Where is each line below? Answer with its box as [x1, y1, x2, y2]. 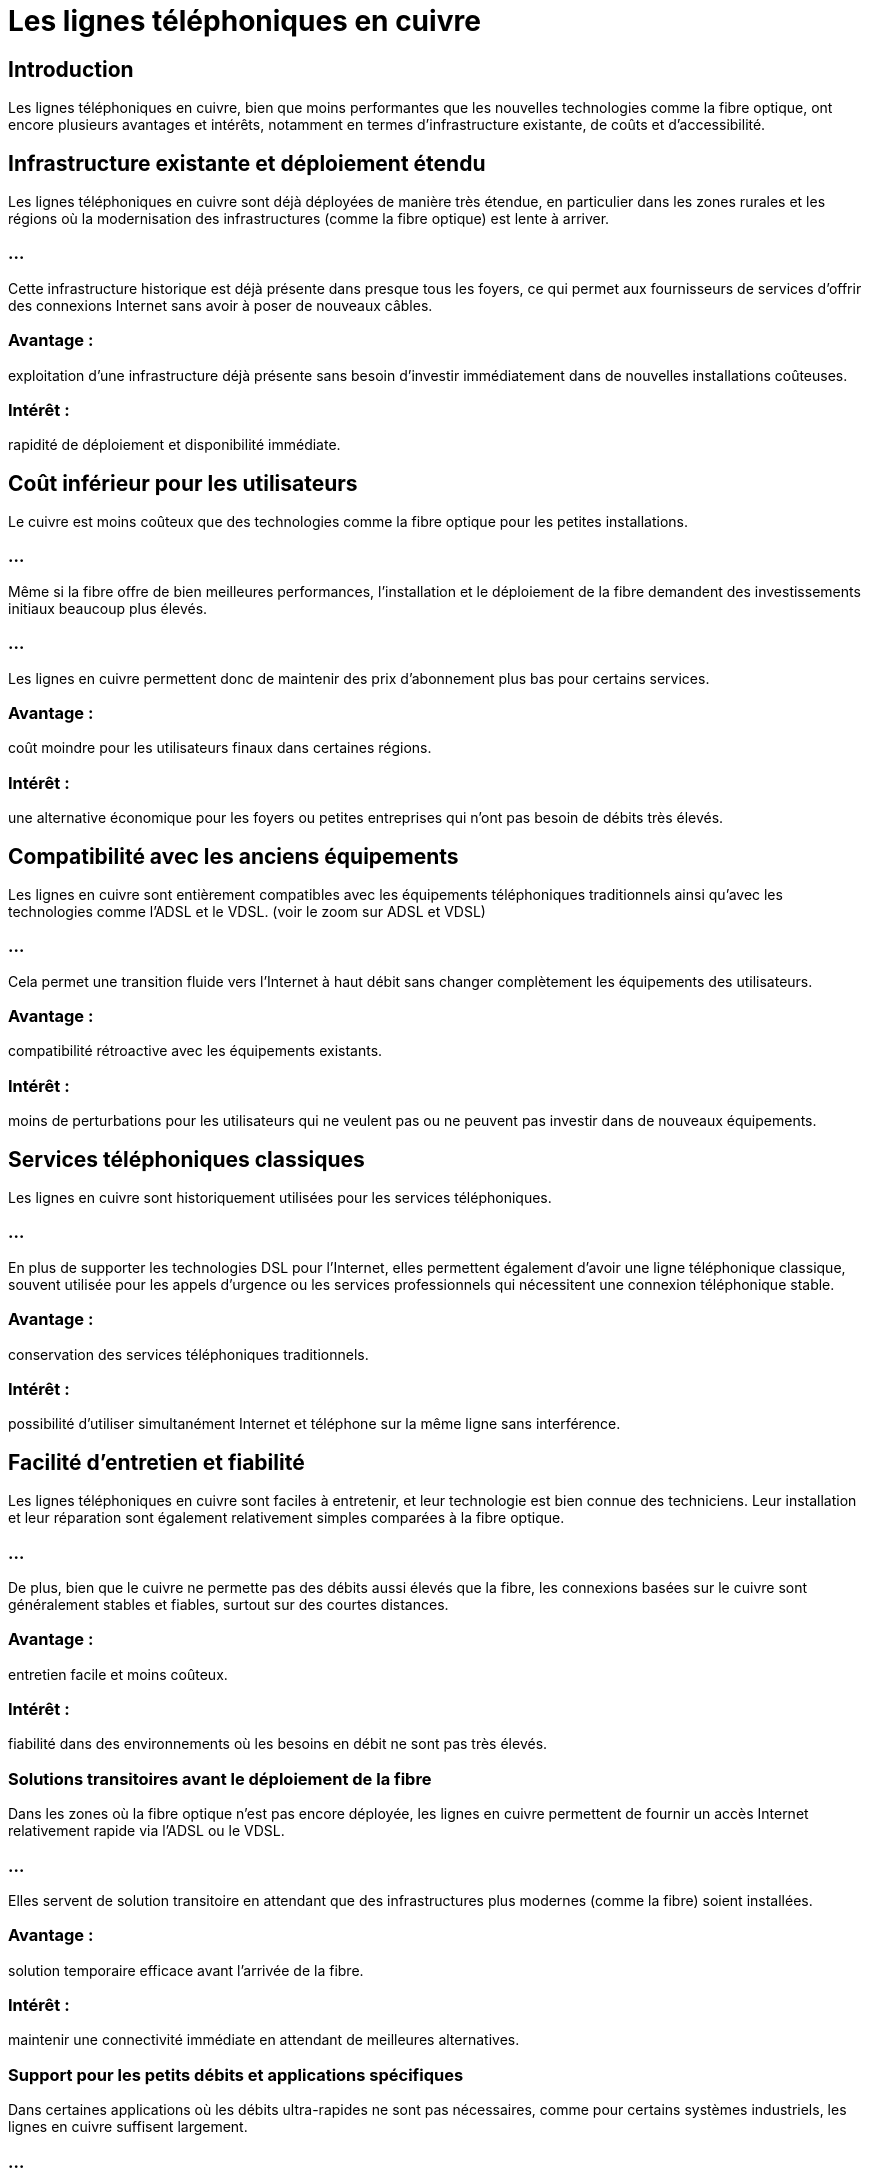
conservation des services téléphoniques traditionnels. [8, 1345, 369, 1363]
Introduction [8, 56, 134, 82]
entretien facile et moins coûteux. [8, 1665, 228, 1683]
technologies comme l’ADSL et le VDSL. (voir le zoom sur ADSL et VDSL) [8, 902, 486, 920]
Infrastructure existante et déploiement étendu [8, 150, 486, 176]
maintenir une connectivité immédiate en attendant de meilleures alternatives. [8, 2031, 520, 2049]
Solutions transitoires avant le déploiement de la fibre [8, 1768, 432, 1789]
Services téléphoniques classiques [8, 1146, 365, 1172]
